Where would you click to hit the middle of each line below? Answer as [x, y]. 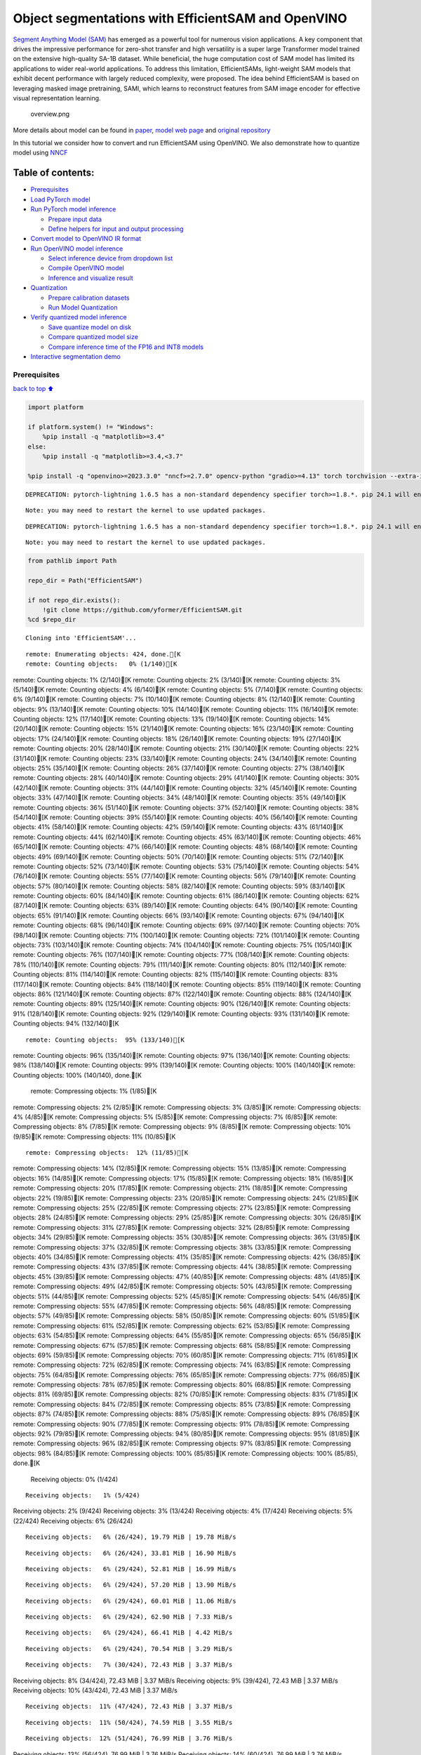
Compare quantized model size [93, 337]
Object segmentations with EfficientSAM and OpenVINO [180, 18]
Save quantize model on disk [90, 327]
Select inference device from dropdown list [111, 258]
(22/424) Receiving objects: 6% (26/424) [73, 1521]
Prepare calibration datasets [89, 298]
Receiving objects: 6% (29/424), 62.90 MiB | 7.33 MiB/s [129, 1617]
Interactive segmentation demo [75, 357]
